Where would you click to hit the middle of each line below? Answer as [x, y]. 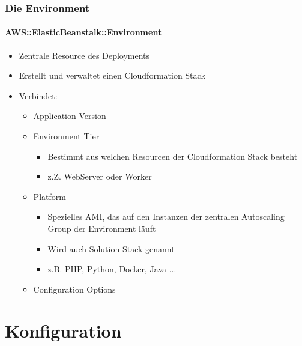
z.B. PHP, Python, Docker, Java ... [112, 269]
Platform [50, 196]
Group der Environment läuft [102, 228]
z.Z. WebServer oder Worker [100, 176]
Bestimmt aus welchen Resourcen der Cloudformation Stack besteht [173, 156]
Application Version [70, 116]
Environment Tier [66, 136]
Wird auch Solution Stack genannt [111, 248]
